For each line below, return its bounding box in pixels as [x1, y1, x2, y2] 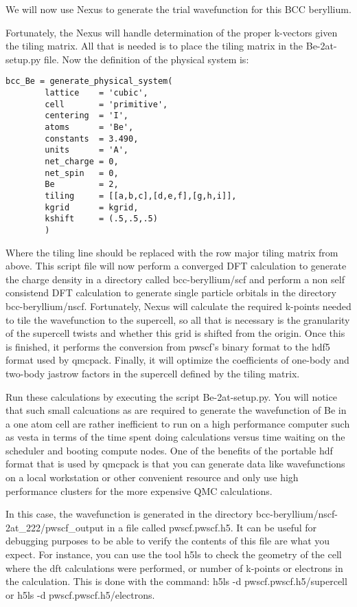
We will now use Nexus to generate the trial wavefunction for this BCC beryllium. [5, 2, 352, 16]
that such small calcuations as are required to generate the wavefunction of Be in [5, 403, 347, 417]
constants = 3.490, [45, 133, 139, 144]
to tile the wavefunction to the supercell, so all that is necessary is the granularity [5, 312, 350, 327]
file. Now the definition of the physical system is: [44, 52, 249, 66]
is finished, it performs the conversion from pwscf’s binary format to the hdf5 [5, 339, 330, 353]
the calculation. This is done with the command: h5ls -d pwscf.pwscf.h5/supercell [5, 574, 347, 588]
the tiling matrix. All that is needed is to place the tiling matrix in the [5, 38, 303, 53]
